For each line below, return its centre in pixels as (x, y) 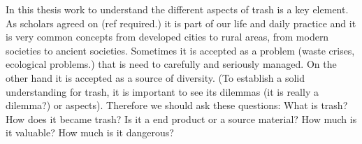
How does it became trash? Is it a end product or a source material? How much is (181, 118)
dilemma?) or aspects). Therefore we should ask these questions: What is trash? (177, 105)
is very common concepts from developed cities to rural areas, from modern (167, 37)
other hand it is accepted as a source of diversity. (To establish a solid (155, 77)
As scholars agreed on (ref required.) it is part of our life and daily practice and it (181, 23)
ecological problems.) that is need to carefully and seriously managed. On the (171, 64)
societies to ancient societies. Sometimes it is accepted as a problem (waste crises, (180, 50)
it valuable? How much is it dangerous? (90, 132)
